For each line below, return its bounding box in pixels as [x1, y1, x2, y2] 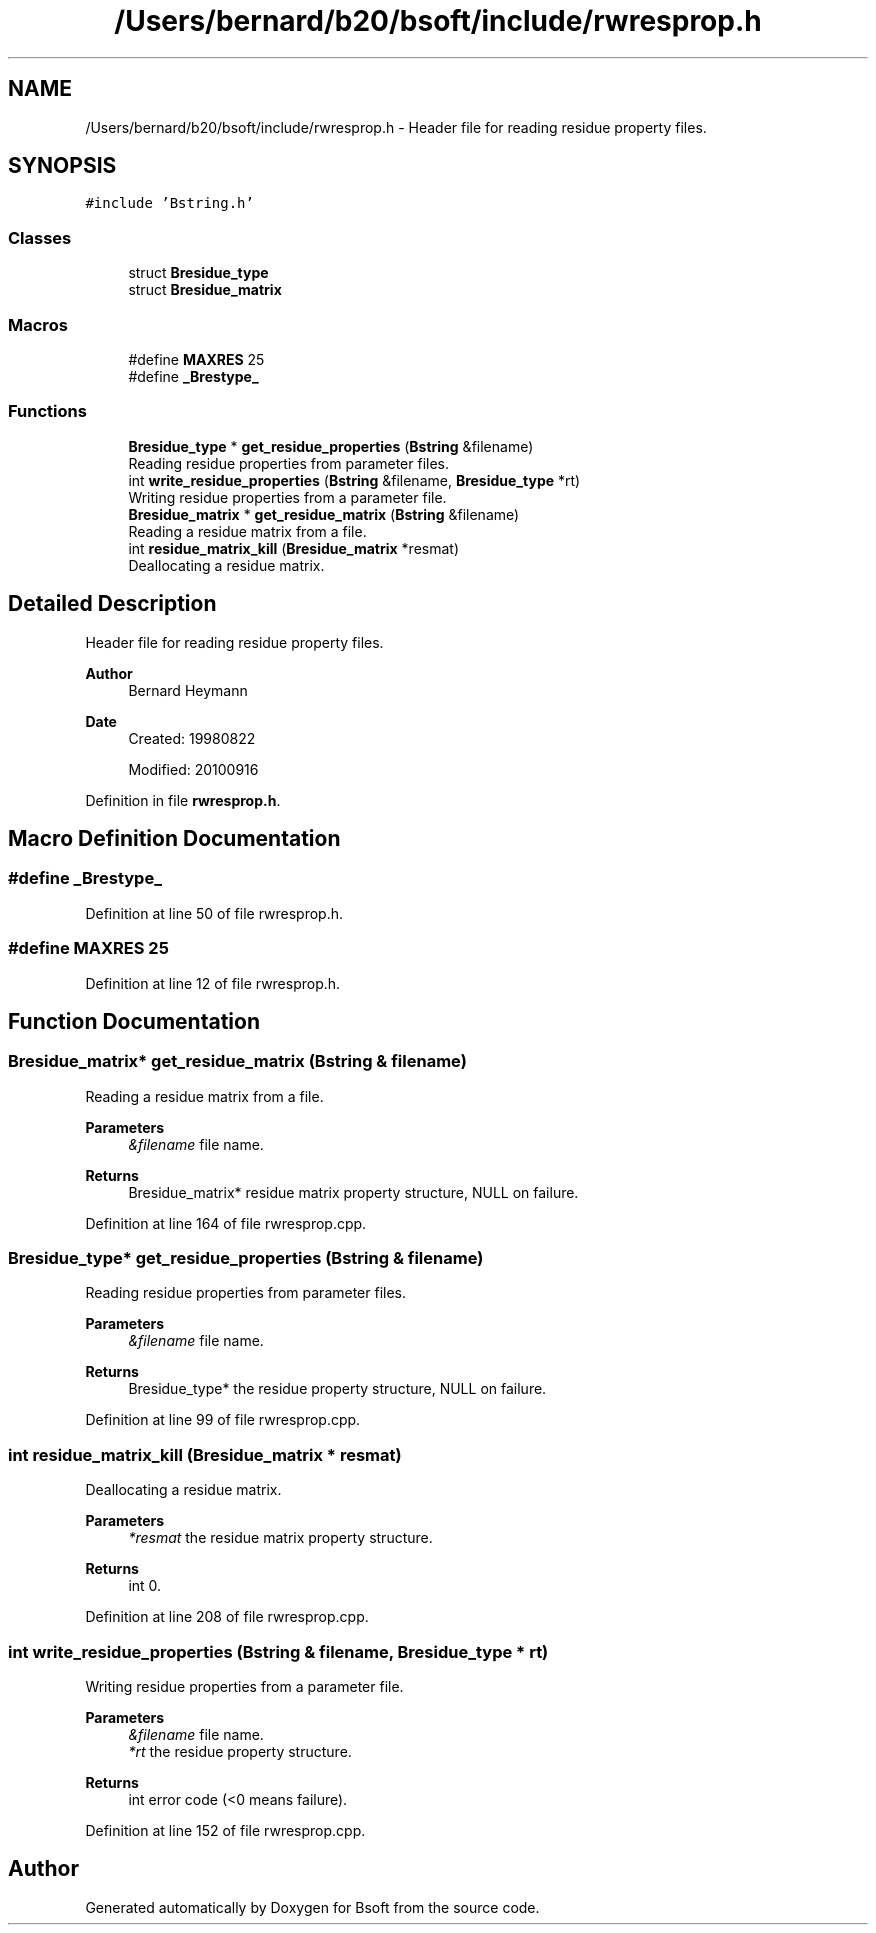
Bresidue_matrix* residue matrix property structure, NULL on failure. [128, 1183, 579, 1201]
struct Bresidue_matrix [128, 281, 282, 299]
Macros [8, 314, 68, 335]
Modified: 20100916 [128, 760, 259, 778]
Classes [8, 227, 72, 248]
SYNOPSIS [8, 153, 117, 179]
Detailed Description [8, 591, 217, 617]
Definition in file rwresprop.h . [85, 791, 281, 809]
